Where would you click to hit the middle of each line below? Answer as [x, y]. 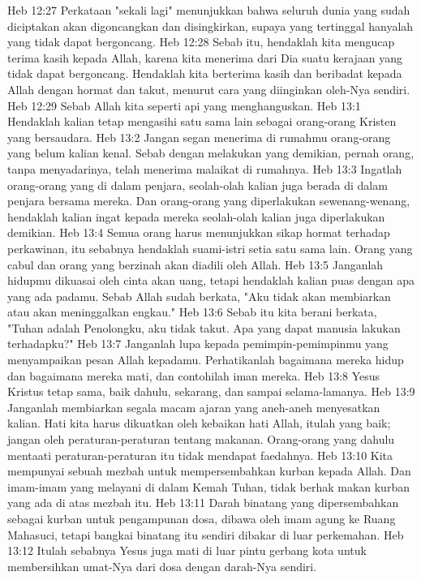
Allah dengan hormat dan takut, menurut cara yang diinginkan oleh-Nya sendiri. [209, 89]
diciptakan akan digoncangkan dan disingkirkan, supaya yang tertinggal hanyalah [210, 26]
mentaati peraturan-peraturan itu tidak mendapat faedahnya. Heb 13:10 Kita [200, 455]
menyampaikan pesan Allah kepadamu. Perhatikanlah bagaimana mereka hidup [206, 360]
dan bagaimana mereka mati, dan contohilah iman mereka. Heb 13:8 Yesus [194, 375]
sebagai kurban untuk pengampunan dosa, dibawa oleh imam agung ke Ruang [202, 518]
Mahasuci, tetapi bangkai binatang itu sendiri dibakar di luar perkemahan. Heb [206, 534]
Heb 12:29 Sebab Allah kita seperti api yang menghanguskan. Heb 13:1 [184, 105]
